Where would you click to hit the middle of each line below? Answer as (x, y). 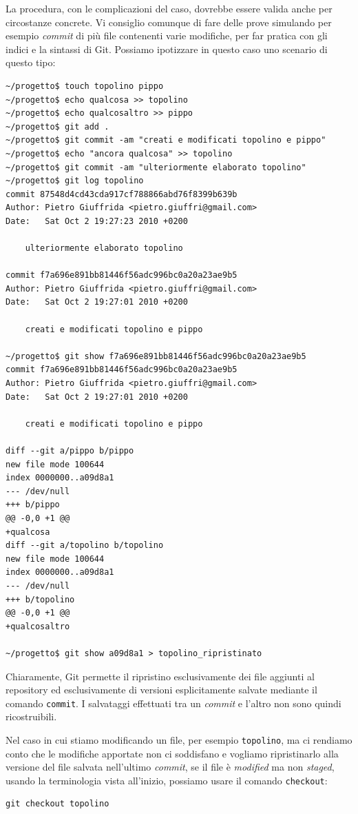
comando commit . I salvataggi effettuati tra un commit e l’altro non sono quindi (173, 703)
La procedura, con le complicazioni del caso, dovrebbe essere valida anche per (169, 8)
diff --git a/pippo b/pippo (70, 451)
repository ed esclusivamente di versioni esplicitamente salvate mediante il (161, 690)
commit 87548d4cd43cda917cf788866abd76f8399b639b (122, 194)
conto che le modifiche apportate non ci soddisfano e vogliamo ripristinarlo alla (172, 753)
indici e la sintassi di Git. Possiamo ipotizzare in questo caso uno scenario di (167, 49)
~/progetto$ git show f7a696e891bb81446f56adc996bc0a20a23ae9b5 (156, 356)
